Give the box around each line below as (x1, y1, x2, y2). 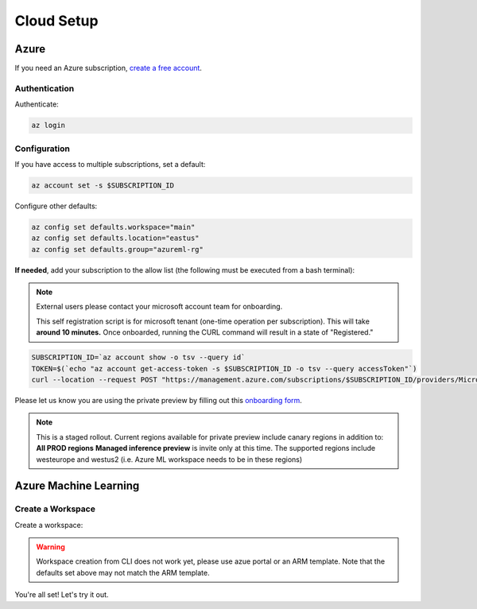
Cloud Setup (14, 12, 99, 29)
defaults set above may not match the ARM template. (36, 568, 210, 577)
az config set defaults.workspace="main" (31, 223, 196, 231)
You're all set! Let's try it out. (14, 590, 109, 599)
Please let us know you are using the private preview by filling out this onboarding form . (14, 395, 302, 405)
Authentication (14, 83, 75, 94)
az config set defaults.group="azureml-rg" (31, 245, 204, 254)
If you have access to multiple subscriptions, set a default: (14, 159, 206, 169)
